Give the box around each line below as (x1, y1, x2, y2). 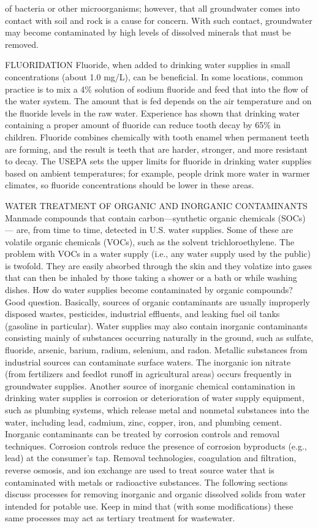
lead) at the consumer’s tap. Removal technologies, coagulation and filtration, (5, 451, 297, 464)
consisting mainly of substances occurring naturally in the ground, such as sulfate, (5, 331, 314, 344)
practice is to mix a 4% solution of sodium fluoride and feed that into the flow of (5, 82, 308, 95)
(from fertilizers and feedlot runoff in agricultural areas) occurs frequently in (5, 367, 292, 380)
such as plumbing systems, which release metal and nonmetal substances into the (5, 404, 309, 416)
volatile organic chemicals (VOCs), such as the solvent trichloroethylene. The (5, 235, 295, 248)
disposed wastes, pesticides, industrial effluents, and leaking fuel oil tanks (5, 307, 280, 320)
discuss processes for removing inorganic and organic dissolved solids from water (5, 488, 306, 500)
